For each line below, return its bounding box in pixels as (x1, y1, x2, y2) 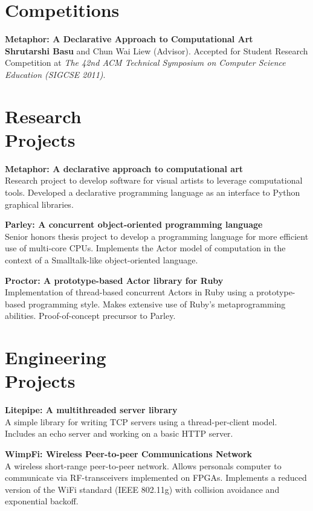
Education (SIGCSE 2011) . (5, 68, 106, 80)
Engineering (5, 345, 106, 370)
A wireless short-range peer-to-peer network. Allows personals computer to (5, 459, 282, 472)
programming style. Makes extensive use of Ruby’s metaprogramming (28, 297, 286, 310)
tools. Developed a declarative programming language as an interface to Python (5, 186, 300, 198)
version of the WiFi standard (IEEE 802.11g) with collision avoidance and (5, 483, 280, 495)
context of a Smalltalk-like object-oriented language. (5, 253, 198, 266)
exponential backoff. (5, 495, 79, 507)
